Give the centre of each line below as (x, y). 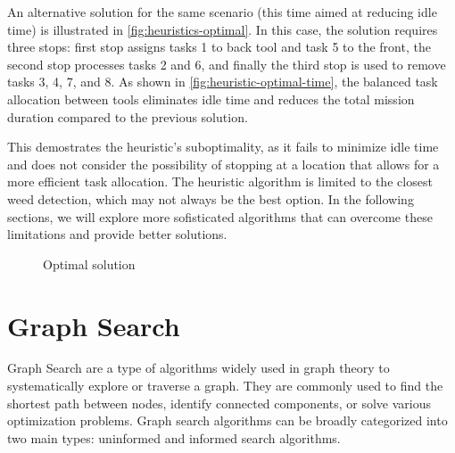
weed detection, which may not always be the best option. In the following (211, 198)
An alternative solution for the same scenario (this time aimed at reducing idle (222, 12)
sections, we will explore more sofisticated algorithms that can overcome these (220, 216)
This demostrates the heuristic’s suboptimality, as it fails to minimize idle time (223, 147)
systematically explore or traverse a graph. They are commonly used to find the (225, 386)
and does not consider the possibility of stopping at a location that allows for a (223, 164)
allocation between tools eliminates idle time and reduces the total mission (211, 99)
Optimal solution (89, 264)
